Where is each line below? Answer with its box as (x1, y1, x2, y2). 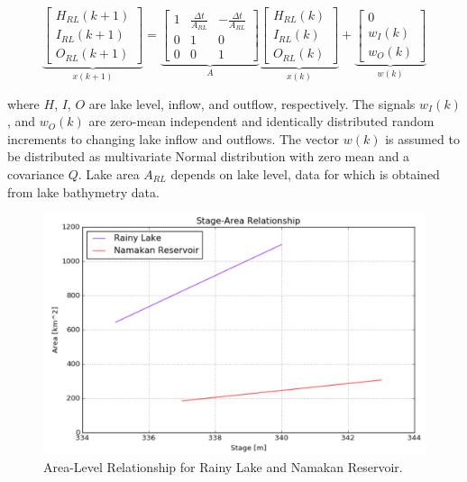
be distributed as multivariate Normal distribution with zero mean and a (7, 147, 410, 166)
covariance (7, 164, 65, 183)
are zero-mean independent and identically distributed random (88, 112, 435, 131)
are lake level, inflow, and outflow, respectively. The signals (88, 94, 416, 113)
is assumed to (385, 129, 460, 148)
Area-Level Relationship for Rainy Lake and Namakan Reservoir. (43, 458, 403, 477)
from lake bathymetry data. (7, 182, 160, 201)
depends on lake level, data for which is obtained (170, 164, 440, 183)
